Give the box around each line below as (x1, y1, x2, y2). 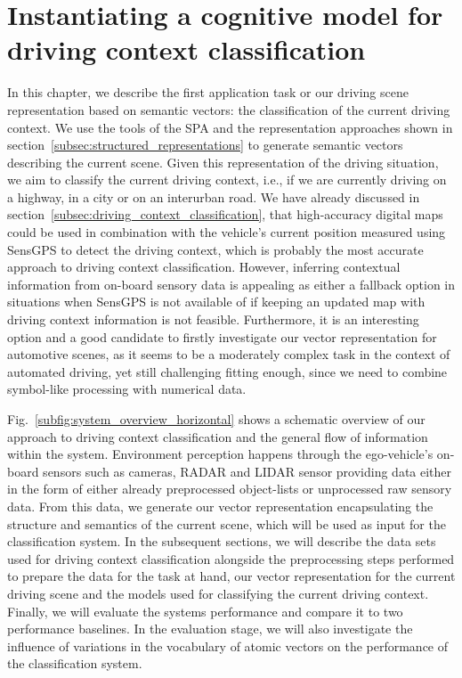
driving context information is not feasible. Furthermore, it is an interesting (7, 310, 419, 329)
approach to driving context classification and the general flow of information (7, 427, 428, 445)
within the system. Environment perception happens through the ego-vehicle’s (7, 445, 434, 463)
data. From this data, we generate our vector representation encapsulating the (7, 496, 434, 515)
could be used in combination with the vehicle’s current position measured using (7, 223, 446, 241)
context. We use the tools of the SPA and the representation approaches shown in (7, 118, 453, 136)
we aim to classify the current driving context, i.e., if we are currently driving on (7, 170, 447, 189)
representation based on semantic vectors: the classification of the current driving (7, 100, 450, 118)
